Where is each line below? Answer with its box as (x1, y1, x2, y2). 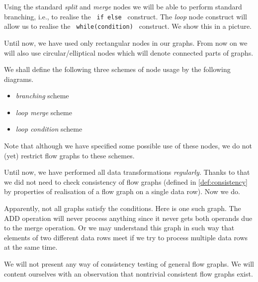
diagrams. (4, 73, 34, 84)
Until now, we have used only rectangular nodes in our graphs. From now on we (4, 37, 248, 48)
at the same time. (4, 242, 58, 252)
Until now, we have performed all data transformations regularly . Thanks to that (4, 167, 250, 177)
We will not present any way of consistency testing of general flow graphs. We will (4, 259, 254, 269)
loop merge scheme (15, 107, 72, 117)
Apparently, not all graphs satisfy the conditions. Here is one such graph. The (4, 203, 241, 213)
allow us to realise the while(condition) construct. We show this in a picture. (4, 21, 252, 31)
